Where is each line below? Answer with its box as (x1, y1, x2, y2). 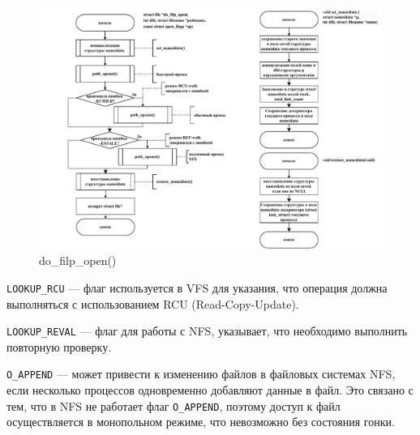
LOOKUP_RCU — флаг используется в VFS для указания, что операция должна (6, 279, 388, 296)
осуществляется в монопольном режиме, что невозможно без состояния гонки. (6, 413, 395, 430)
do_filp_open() (39, 252, 117, 269)
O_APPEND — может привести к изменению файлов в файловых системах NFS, (6, 365, 396, 382)
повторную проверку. (6, 338, 112, 355)
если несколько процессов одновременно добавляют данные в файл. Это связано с (6, 382, 414, 399)
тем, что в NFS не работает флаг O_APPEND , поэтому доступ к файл (6, 397, 341, 414)
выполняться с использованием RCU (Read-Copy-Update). (6, 295, 299, 312)
